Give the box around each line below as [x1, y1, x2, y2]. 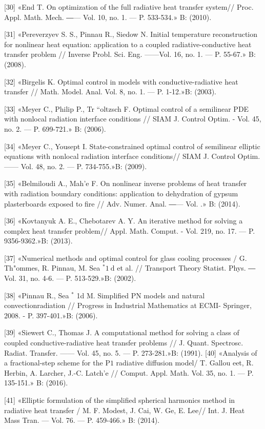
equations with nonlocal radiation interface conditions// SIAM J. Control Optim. [4, 151, 260, 161]
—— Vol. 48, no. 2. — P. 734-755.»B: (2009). [4, 160, 147, 171]
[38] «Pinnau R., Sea [4, 290, 69, 300]
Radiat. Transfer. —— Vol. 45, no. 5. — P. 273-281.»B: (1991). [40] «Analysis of [4, 347, 257, 358]
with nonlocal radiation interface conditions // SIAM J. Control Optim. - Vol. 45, [4, 113, 261, 124]
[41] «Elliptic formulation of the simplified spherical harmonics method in [4, 395, 235, 405]
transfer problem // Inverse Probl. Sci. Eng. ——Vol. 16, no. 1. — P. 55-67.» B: [4, 49, 256, 59]
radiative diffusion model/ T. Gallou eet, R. [116, 357, 254, 368]
